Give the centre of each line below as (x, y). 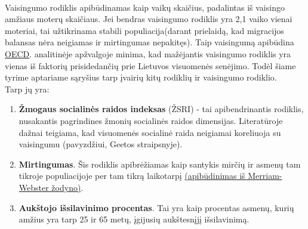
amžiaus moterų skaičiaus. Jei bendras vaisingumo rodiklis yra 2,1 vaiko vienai (149, 19)
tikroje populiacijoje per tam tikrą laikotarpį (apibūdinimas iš (132, 176)
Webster (34, 187)
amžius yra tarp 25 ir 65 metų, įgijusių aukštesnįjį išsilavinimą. (134, 219)
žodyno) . (67, 187)
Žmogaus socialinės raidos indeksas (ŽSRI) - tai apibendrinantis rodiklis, (161, 109)
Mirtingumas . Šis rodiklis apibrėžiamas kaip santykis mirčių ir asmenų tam (160, 164)
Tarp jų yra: (27, 89)
